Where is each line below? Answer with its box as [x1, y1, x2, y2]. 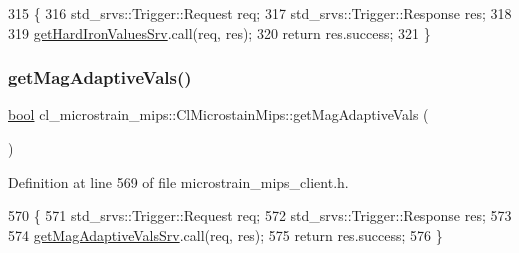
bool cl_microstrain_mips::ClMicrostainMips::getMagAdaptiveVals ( [8, 104, 429, 125]
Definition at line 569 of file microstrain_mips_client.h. [8, 171, 349, 192]
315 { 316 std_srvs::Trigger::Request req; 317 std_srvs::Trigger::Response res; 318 [8, 3, 512, 23]
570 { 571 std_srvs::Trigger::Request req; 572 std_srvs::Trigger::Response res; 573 [8, 205, 512, 226]
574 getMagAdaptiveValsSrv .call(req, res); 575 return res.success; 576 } [8, 224, 443, 245]
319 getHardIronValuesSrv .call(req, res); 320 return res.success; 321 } [8, 22, 431, 43]
